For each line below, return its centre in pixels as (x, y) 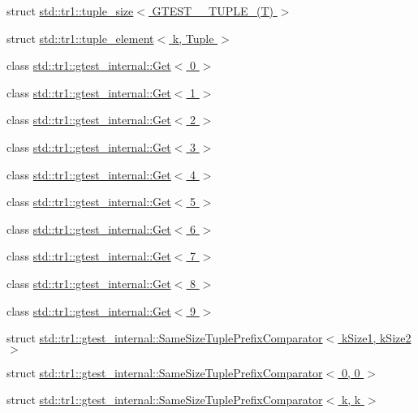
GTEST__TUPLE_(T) (213, 11)
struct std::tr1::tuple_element (80, 38)
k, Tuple (193, 38)
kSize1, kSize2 (376, 338)
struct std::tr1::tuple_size (70, 11)
